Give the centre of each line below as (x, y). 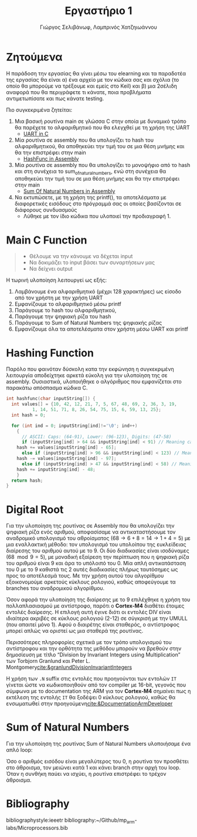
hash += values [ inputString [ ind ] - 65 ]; (67, 448)
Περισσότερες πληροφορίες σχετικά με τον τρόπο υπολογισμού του (89, 642)
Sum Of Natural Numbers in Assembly (69, 191)
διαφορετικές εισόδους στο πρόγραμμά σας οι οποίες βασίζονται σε (98, 204)
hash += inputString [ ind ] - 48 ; (56, 469)
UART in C (36, 134)
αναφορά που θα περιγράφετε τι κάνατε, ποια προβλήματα (79, 92)
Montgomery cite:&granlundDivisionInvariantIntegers (69, 667)
